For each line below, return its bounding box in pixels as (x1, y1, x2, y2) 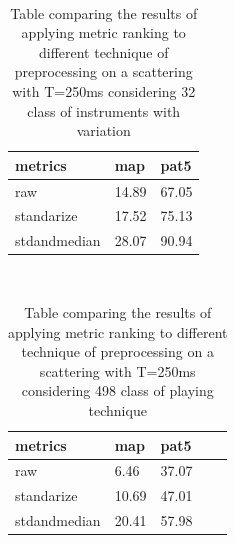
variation (76, 120, 131, 141)
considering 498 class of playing (21, 380, 214, 401)
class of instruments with (27, 100, 181, 121)
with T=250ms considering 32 (12, 80, 196, 101)
